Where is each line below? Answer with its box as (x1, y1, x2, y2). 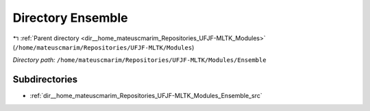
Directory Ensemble (12, 10, 128, 25)
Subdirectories (12, 74, 78, 85)
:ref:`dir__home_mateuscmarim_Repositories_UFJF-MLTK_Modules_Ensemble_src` (29, 92, 263, 100)
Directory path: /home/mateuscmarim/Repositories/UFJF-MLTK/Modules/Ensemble (12, 56, 267, 64)
